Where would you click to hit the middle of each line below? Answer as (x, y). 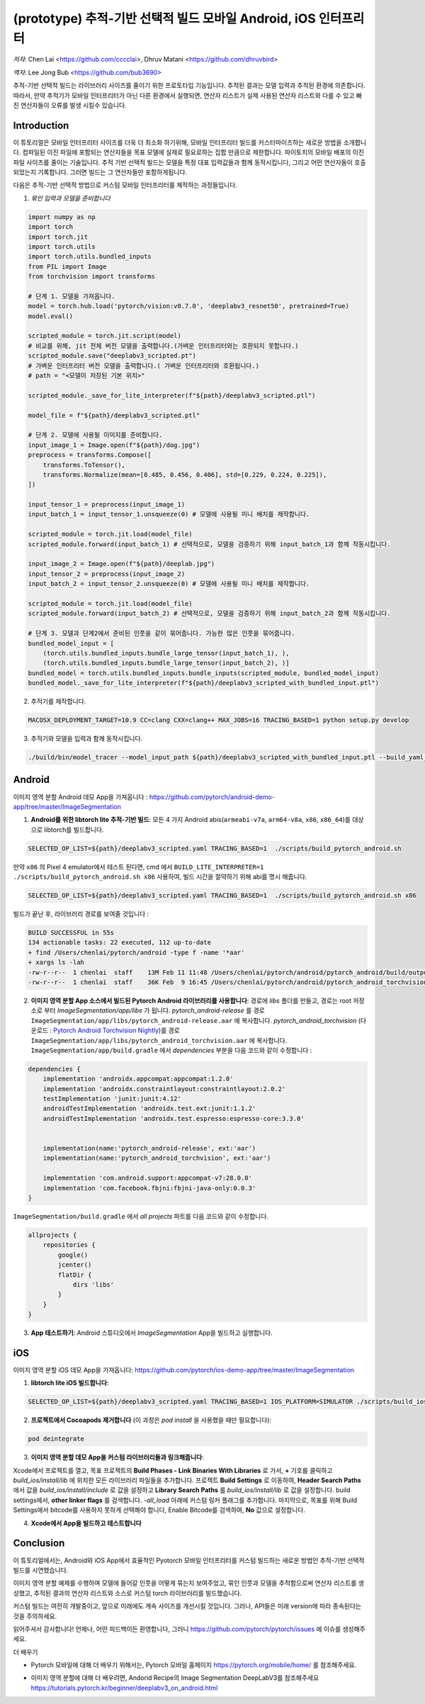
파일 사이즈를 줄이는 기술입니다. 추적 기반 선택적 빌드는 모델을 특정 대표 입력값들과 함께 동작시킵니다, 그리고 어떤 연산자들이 (183, 162)
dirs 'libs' (93, 1285)
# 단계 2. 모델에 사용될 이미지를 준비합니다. (95, 435)
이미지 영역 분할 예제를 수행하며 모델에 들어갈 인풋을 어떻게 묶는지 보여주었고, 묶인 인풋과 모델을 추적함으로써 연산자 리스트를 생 (189, 1583)
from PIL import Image (67, 266)
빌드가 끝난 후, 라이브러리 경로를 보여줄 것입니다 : (81, 914)
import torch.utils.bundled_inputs (90, 256)
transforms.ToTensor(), (84, 465)
